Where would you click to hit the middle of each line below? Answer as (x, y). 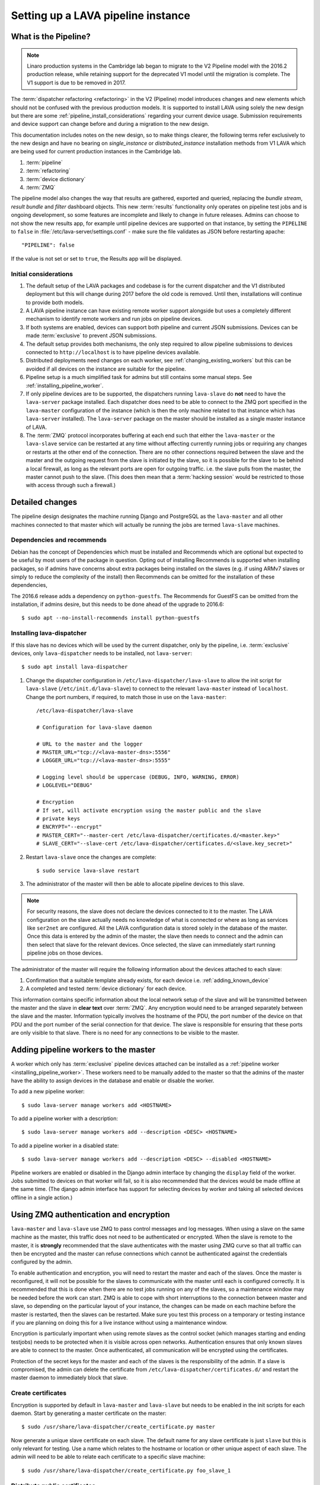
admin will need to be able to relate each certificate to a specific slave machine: (108, 1457)
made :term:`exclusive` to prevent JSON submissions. (91, 336)
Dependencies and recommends (59, 540)
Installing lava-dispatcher (49, 633)
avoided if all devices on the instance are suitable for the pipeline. (106, 369)
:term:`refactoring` (48, 171)
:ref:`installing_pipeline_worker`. (65, 386)
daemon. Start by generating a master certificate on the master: (89, 1413)
